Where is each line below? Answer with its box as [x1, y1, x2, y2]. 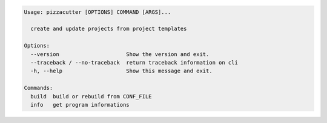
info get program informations [30, 101, 130, 108]
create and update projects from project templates [30, 25, 187, 33]
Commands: [24, 84, 53, 92]
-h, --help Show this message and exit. [30, 68, 213, 75]
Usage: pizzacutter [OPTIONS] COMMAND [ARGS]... [24, 8, 171, 15]
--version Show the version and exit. [30, 51, 210, 57]
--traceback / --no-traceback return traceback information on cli [30, 59, 239, 66]
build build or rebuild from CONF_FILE [30, 93, 152, 99]
